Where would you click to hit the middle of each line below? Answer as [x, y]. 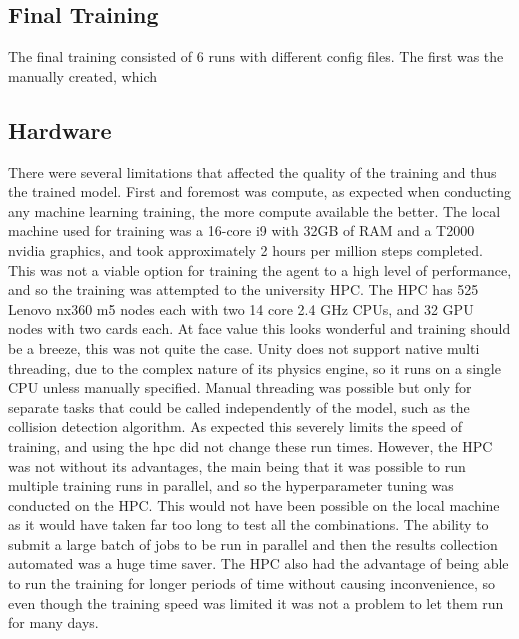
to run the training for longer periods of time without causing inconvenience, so [251, 583]
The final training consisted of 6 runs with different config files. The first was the [256, 56]
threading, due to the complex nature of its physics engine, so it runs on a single [254, 367]
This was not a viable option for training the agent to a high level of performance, [260, 269]
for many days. [53, 622]
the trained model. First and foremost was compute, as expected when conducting [260, 191]
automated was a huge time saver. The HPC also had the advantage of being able [258, 563]
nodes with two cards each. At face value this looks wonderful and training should [259, 328]
